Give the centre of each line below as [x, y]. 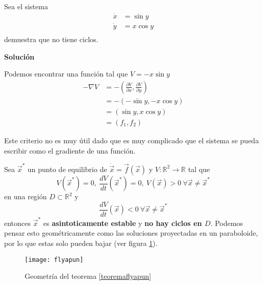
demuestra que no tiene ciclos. [51, 39]
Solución [19, 56]
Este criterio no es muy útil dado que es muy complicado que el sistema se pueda [131, 140]
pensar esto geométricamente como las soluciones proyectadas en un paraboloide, [131, 233]
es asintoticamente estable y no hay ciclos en [123, 223]
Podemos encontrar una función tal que [66, 74]
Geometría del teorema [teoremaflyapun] [88, 276]
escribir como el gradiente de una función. [70, 150]
